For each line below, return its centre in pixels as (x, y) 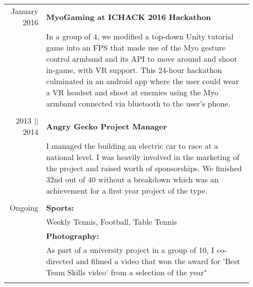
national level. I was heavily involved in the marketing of (143, 157)
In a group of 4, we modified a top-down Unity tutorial (140, 36)
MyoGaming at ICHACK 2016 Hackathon (128, 17)
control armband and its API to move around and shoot (142, 59)
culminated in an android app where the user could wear (143, 81)
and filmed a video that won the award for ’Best (158, 261)
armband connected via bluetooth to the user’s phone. (138, 103)
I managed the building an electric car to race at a (132, 146)
